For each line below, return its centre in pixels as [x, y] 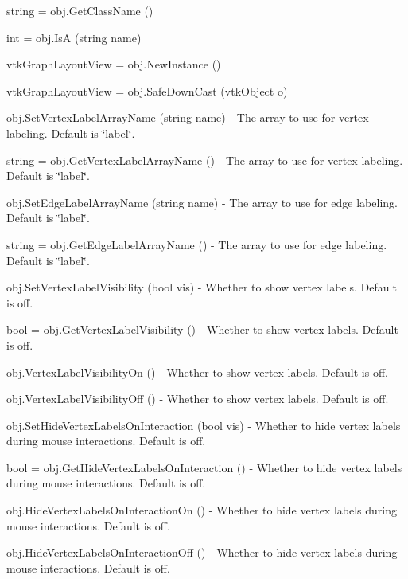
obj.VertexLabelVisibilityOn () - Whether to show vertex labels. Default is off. [197, 372]
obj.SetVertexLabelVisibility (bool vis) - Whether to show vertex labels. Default [202, 287]
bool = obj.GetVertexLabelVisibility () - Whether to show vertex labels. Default [202, 329]
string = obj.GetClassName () [80, 10]
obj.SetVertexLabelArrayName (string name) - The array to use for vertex [188, 117]
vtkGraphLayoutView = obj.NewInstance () [114, 64]
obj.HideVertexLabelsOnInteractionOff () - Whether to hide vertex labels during [202, 552]
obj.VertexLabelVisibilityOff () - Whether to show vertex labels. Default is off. [198, 399]
